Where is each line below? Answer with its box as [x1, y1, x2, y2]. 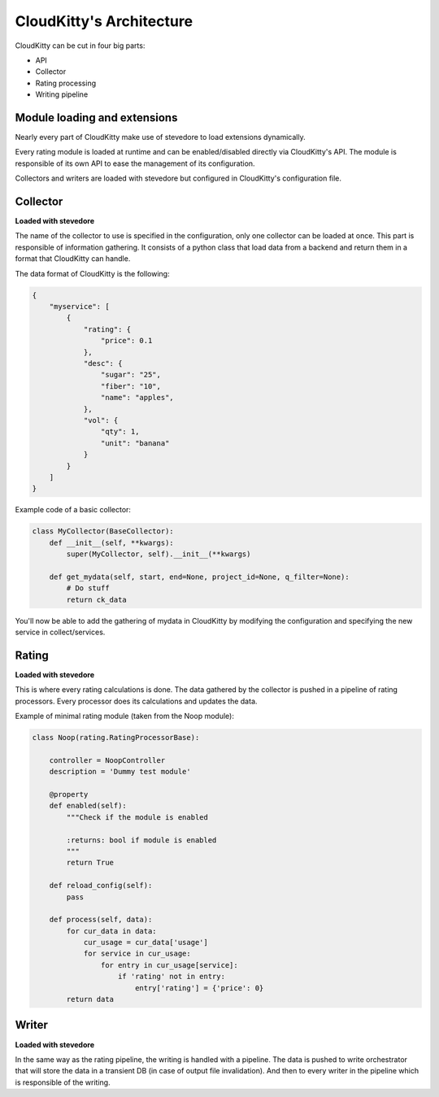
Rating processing [35, 78, 97, 88]
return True [66, 858, 114, 868]
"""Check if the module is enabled [66, 812, 209, 821]
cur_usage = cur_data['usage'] [83, 938, 209, 947]
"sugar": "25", [100, 370, 162, 380]
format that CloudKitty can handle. [15, 254, 131, 263]
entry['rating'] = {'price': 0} [134, 983, 264, 992]
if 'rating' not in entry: [118, 972, 225, 982]
